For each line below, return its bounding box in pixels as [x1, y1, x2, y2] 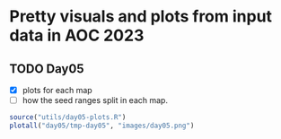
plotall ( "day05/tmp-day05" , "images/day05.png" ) [9, 121, 195, 130]
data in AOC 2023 [9, 25, 145, 46]
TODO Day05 [9, 61, 84, 76]
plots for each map [22, 85, 92, 95]
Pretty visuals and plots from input [9, 6, 272, 27]
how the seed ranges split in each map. [22, 95, 169, 106]
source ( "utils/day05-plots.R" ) [9, 113, 127, 122]
